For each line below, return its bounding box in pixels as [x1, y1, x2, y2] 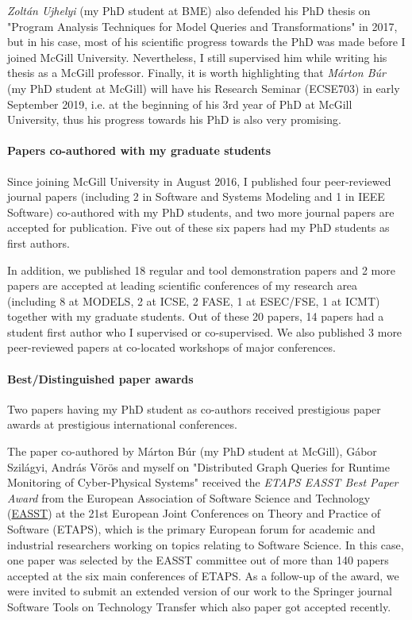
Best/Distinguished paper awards [7, 370, 194, 387]
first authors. [7, 234, 70, 251]
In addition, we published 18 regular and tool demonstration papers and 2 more [7, 261, 395, 278]
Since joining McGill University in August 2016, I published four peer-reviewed [7, 172, 391, 189]
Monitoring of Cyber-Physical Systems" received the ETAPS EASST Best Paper [7, 474, 399, 491]
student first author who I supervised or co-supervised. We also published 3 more [7, 323, 402, 340]
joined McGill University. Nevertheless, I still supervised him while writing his [7, 48, 387, 65]
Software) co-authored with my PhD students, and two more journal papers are [7, 203, 395, 220]
